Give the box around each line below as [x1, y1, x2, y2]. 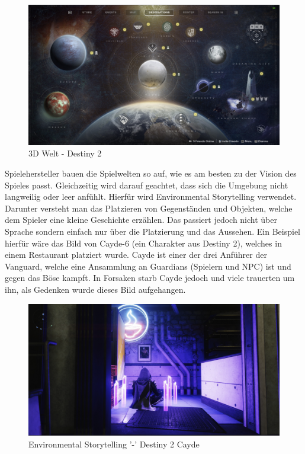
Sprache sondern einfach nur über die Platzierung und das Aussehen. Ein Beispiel [5, 225, 300, 237]
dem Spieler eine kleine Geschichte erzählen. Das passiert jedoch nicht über [5, 213, 277, 226]
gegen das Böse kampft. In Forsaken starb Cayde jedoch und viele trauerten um [5, 271, 295, 284]
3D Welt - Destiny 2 [28, 147, 102, 159]
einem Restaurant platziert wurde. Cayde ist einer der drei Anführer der [5, 248, 267, 261]
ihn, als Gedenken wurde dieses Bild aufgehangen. [5, 283, 186, 295]
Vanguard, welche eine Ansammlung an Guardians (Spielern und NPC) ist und [5, 260, 291, 272]
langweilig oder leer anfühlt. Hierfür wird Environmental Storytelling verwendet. [5, 190, 297, 203]
